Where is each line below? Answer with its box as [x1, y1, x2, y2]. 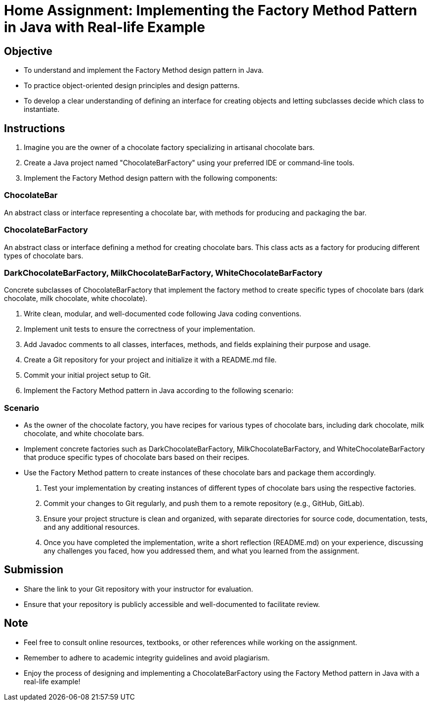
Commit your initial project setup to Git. [24, 371, 151, 380]
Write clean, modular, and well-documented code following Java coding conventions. [24, 309, 302, 318]
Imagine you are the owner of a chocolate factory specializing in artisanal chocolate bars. [24, 143, 315, 152]
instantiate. [24, 105, 60, 114]
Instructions [4, 122, 65, 135]
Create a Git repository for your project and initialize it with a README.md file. [24, 355, 277, 364]
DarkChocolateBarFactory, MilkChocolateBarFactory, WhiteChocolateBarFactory [4, 267, 323, 278]
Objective [4, 45, 53, 57]
